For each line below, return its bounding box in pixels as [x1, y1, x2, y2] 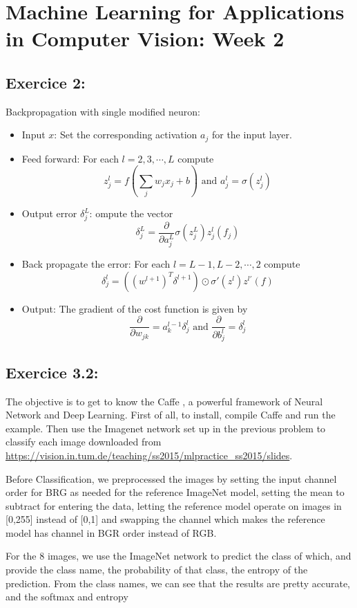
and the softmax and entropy [6, 589, 128, 604]
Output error [21, 206, 77, 221]
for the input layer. [211, 127, 292, 142]
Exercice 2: [6, 71, 86, 93]
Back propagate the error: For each [21, 257, 171, 270]
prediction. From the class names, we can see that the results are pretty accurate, [6, 575, 350, 590]
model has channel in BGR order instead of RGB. [6, 525, 217, 540]
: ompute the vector [89, 206, 173, 221]
